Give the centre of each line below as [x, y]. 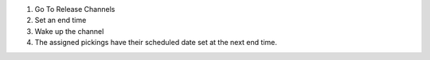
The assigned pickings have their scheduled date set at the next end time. [156, 43]
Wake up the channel [69, 31]
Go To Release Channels [75, 9]
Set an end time [61, 21]
